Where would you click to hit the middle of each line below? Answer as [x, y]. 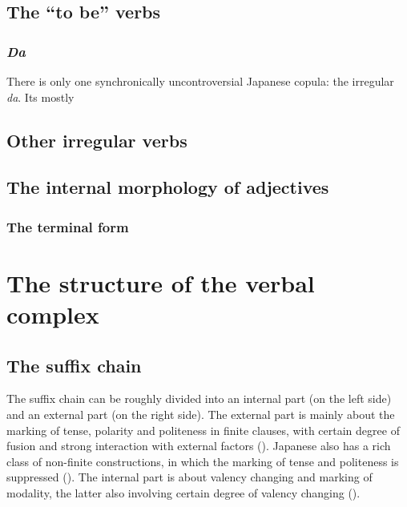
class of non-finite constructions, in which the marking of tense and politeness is [203, 461]
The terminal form [68, 226]
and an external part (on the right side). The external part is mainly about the [201, 414]
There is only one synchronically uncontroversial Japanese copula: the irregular [200, 81]
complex [53, 314]
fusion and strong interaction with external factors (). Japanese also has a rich [199, 446]
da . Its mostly [40, 97]
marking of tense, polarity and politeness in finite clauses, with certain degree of [203, 430]
